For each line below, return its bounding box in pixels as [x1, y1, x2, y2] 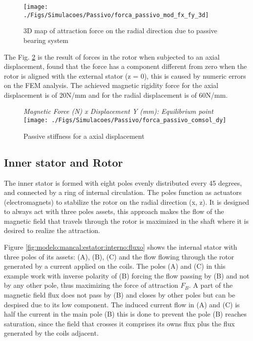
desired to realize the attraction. [4, 225, 100, 235]
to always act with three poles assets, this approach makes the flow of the [4, 206, 224, 216]
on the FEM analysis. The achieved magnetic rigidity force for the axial [4, 80, 218, 90]
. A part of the [189, 280, 233, 290]
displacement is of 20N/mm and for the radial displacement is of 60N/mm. [4, 89, 228, 100]
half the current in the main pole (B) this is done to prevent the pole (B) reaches [4, 309, 247, 319]
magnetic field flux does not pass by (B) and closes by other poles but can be [4, 290, 235, 300]
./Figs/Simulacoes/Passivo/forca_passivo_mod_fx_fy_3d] [23, 11, 209, 19]
